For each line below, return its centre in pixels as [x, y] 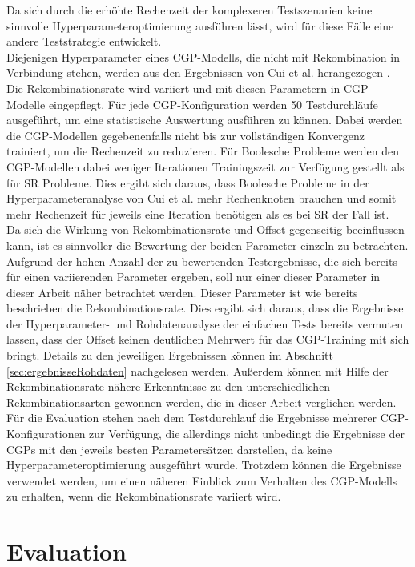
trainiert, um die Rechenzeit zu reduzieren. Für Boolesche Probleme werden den [203, 151]
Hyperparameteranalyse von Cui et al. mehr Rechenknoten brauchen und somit [201, 198]
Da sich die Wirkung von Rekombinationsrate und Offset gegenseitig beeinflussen [205, 229]
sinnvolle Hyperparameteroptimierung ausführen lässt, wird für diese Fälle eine [200, 25]
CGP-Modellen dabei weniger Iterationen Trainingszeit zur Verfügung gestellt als [205, 166]
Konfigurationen [46, 434]
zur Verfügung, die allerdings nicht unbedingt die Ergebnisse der [247, 434]
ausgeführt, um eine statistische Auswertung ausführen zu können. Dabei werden [205, 120]
